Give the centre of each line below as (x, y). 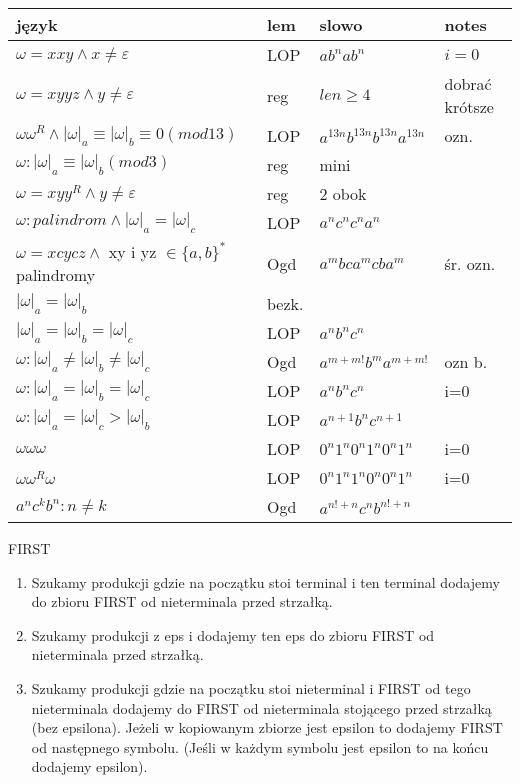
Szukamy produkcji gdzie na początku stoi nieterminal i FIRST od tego (251, 687)
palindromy (56, 274)
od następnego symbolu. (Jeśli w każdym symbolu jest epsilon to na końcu (260, 746)
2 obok (343, 193)
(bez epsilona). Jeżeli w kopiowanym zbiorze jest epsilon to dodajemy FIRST (267, 727)
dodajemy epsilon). (89, 766)
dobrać (468, 83)
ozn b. (466, 361)
